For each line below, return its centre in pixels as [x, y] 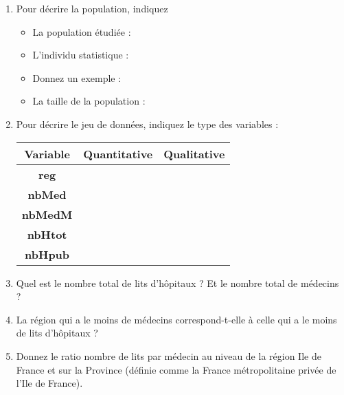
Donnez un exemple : [77, 77]
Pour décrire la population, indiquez [92, 8]
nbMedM [47, 214]
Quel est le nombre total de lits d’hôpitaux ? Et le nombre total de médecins [177, 282]
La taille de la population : [89, 101]
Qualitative [194, 153]
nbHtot [47, 234]
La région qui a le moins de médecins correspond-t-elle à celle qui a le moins [176, 319]
